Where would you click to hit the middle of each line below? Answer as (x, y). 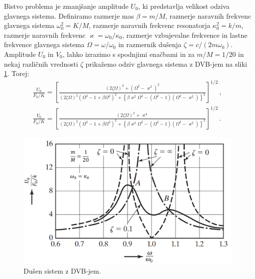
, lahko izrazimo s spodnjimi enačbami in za (128, 54)
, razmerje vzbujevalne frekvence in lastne (185, 35)
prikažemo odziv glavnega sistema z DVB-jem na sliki (166, 63)
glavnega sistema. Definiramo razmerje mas (69, 15)
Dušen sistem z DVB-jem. (62, 270)
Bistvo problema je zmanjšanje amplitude (66, 6)
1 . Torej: (17, 73)
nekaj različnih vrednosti (41, 63)
